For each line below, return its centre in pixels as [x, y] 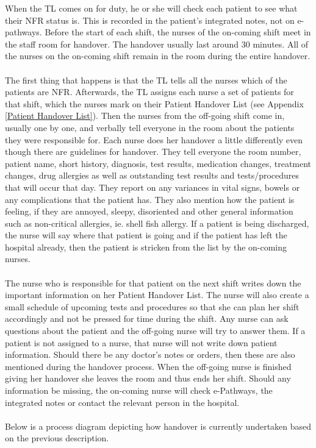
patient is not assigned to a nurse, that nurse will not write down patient [141, 342]
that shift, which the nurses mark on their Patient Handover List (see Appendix [154, 103]
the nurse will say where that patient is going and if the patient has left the [146, 235]
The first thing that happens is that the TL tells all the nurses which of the [146, 80]
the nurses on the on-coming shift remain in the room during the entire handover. [158, 56]
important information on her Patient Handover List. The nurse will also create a [157, 295]
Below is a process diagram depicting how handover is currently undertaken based [158, 426]
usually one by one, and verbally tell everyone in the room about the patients [150, 127]
